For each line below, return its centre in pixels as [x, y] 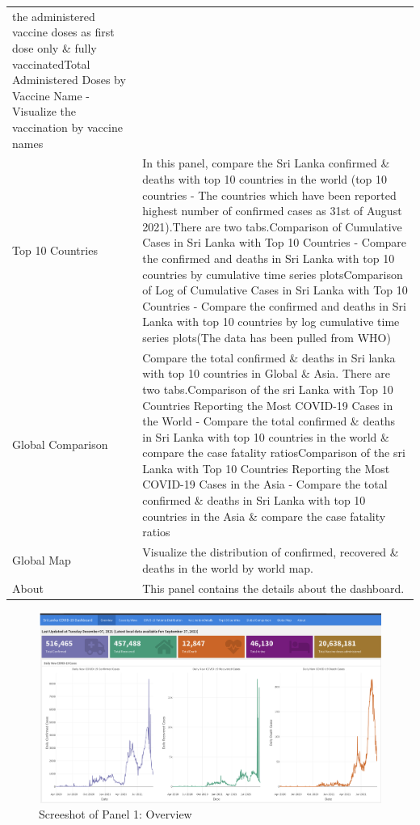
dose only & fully [55, 47]
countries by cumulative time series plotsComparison [273, 274]
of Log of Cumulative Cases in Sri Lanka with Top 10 [275, 290]
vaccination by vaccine [67, 127]
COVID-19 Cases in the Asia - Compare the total [265, 484]
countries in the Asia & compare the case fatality [264, 516]
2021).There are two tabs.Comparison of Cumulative [272, 226]
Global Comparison [60, 444]
